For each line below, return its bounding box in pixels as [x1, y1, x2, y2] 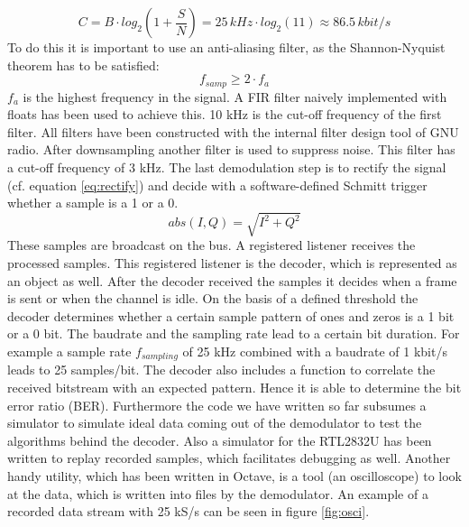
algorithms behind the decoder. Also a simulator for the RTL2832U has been [7, 430, 432, 449]
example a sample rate [7, 341, 132, 360]
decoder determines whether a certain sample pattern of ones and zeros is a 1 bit [7, 306, 455, 325]
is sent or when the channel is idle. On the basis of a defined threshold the [7, 289, 418, 308]
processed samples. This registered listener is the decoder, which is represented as [7, 253, 457, 272]
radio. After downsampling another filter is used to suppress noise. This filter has [7, 140, 455, 159]
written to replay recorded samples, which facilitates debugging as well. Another [7, 448, 451, 467]
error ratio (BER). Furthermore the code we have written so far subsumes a [7, 395, 427, 414]
